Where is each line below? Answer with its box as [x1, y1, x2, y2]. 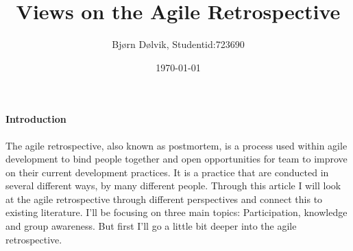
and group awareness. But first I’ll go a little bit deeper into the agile [5, 219, 297, 233]
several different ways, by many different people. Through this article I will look [5, 178, 341, 193]
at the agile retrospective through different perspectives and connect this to [5, 191, 323, 206]
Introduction [5, 112, 66, 126]
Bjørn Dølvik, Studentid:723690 [112, 37, 245, 51]
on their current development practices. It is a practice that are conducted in [5, 165, 329, 179]
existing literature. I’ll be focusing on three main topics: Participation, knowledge [5, 205, 348, 219]
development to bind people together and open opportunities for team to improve [5, 152, 348, 166]
